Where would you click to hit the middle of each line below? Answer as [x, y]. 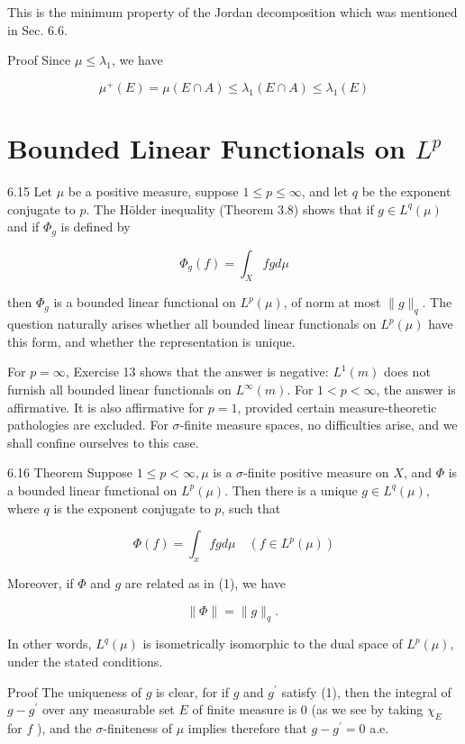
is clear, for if [192, 691]
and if [23, 227]
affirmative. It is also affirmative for [106, 407]
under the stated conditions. [85, 661]
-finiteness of [138, 727]
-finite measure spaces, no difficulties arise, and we [319, 425]
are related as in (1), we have [205, 582]
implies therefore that [247, 727]
